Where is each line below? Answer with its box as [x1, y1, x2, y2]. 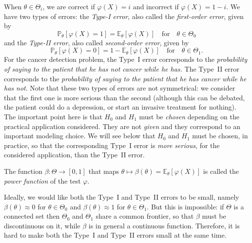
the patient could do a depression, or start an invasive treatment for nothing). [4, 102, 236, 112]
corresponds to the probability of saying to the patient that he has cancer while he [4, 73, 247, 83]
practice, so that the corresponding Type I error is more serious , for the [4, 140, 220, 150]
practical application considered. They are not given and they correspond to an [4, 121, 240, 131]
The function [4, 166, 42, 176]
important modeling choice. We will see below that [4, 131, 155, 141]
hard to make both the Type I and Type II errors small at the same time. [4, 230, 227, 240]
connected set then [4, 211, 60, 221]
